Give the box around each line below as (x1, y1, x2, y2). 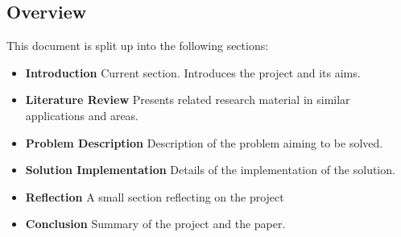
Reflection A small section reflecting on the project (25, 188, 284, 205)
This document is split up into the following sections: (6, 37, 269, 54)
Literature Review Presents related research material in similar (25, 91, 350, 108)
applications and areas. (25, 106, 139, 123)
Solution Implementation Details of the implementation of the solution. (25, 161, 395, 178)
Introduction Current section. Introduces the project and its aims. (25, 64, 361, 81)
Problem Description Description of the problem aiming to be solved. (25, 134, 383, 151)
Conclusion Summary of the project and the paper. (25, 215, 286, 232)
